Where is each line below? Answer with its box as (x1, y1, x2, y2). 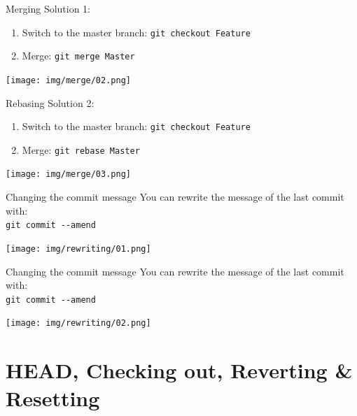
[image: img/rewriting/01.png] (6, 243, 151, 254)
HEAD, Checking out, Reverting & (6, 356, 353, 385)
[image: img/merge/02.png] (6, 75, 131, 85)
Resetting (6, 383, 100, 412)
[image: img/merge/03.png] (6, 169, 131, 180)
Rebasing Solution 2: (6, 95, 94, 110)
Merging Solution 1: (6, 1, 91, 15)
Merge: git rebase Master (22, 142, 140, 157)
